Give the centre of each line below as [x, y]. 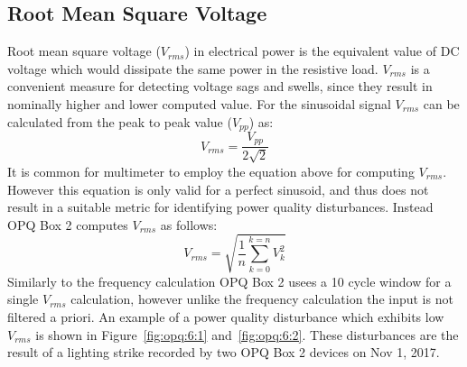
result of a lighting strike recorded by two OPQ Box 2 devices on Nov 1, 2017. [224, 352]
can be [441, 103]
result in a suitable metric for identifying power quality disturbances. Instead [220, 207]
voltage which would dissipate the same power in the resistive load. [193, 68]
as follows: [189, 224]
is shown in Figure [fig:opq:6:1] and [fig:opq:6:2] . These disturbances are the [247, 334]
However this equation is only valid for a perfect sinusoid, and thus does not [218, 189]
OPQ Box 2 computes [68, 224]
